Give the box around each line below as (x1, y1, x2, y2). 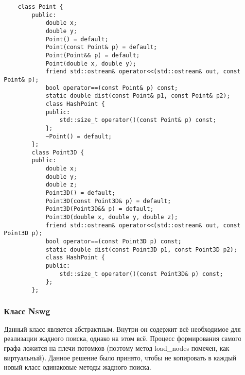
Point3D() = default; (45, 189, 116, 197)
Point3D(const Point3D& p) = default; (45, 197, 171, 205)
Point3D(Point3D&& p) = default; (45, 205, 154, 213)
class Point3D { (32, 149, 84, 156)
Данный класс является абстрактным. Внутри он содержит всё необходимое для (4, 324, 241, 334)
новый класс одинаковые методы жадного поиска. (4, 362, 151, 372)
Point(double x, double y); (45, 60, 137, 67)
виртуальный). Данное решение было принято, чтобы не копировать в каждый (4, 352, 237, 362)
